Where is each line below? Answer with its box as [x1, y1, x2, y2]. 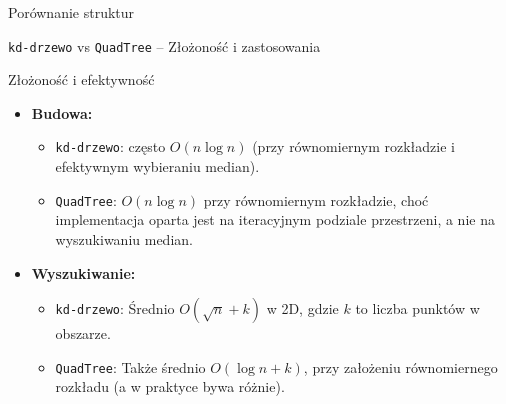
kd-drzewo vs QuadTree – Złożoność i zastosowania [8, 35, 321, 56]
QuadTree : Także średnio [55, 356, 206, 377]
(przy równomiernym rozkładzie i [252, 136, 455, 157]
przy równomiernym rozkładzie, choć [203, 189, 429, 210]
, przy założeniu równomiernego [303, 356, 498, 377]
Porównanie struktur [8, 2, 135, 22]
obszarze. [55, 323, 111, 344]
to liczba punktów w [355, 298, 480, 319]
